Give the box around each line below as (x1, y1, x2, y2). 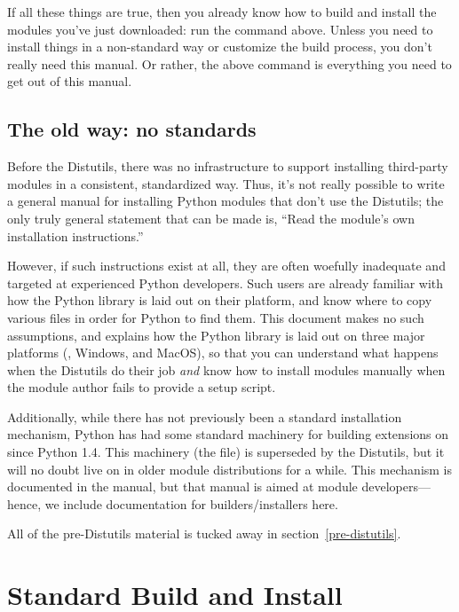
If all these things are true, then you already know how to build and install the (7, 3, 437, 20)
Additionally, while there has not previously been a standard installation (7, 407, 402, 426)
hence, (7, 494, 42, 513)
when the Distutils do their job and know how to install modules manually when (7, 360, 446, 379)
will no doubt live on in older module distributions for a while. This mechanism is (7, 459, 453, 478)
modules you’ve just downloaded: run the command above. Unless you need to (7, 20, 433, 38)
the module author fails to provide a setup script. (7, 378, 276, 396)
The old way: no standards (7, 115, 257, 143)
